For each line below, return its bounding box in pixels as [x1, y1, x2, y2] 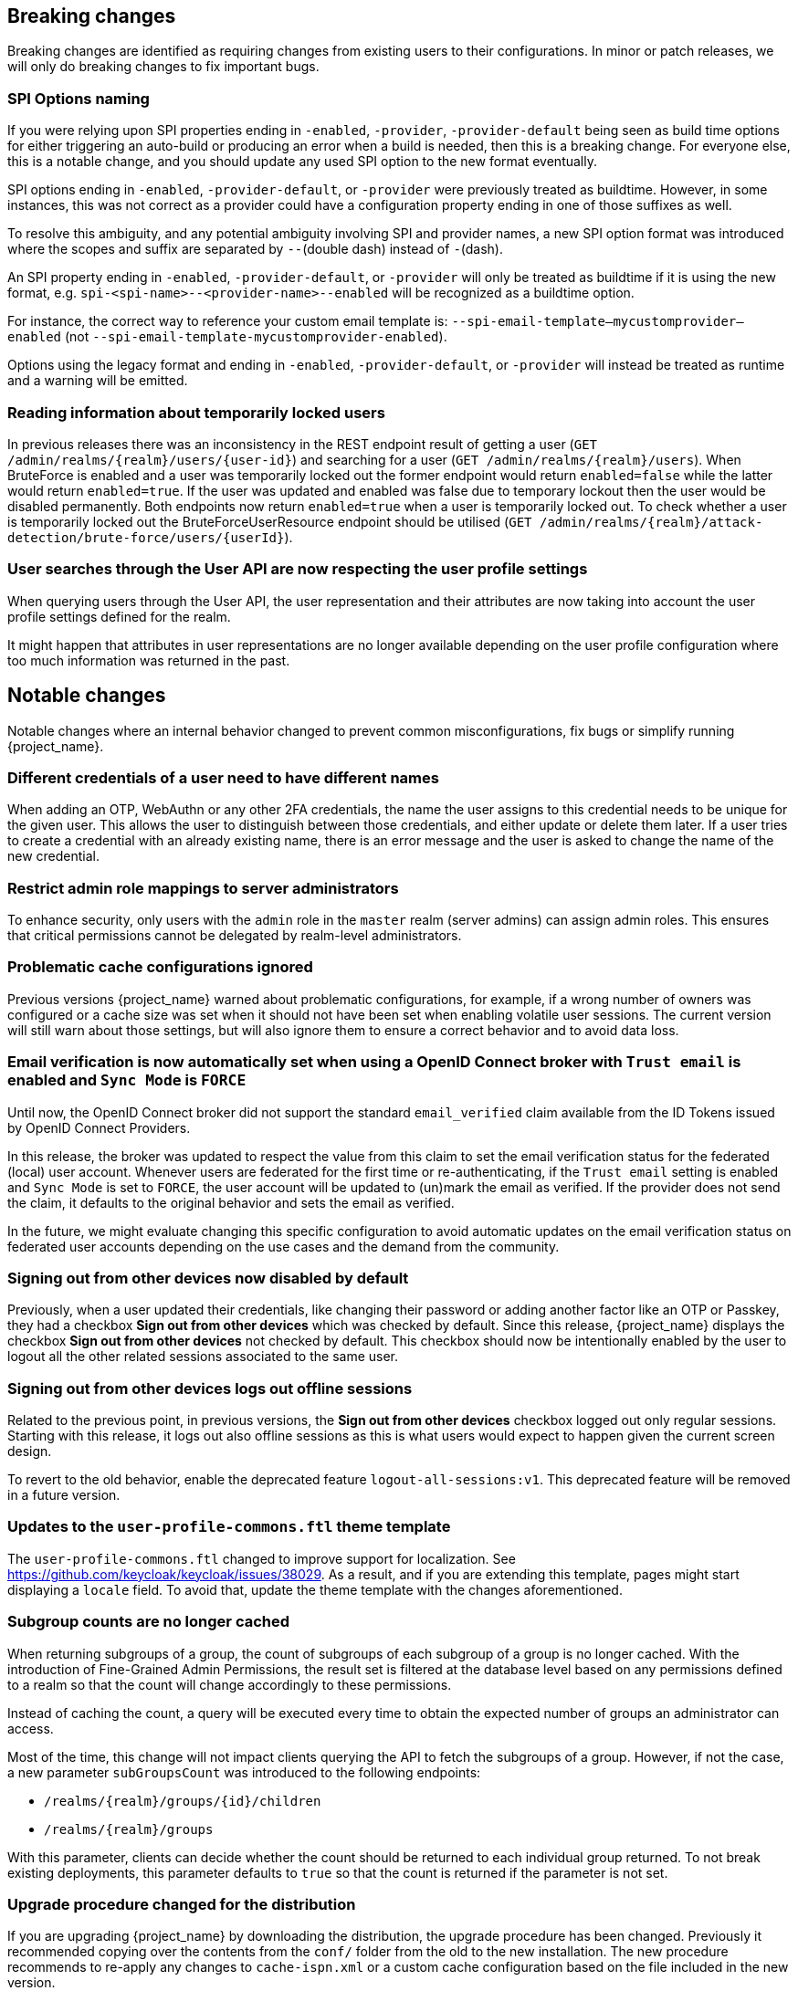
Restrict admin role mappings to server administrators [7, 878, 399, 897]
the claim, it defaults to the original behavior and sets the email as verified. [7, 1194, 455, 1210]
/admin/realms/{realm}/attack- [539, 514, 763, 529]
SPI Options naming [7, 89, 150, 108]
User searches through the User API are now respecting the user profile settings [7, 560, 588, 579]
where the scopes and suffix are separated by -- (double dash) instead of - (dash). [7, 241, 504, 257]
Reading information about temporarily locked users [7, 403, 385, 422]
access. [7, 1720, 54, 1736]
